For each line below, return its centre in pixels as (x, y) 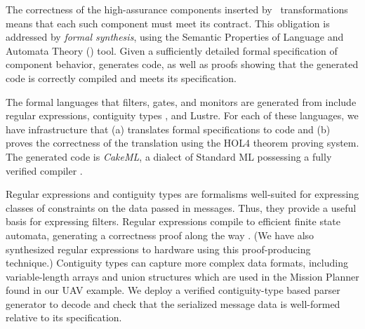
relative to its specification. (64, 317)
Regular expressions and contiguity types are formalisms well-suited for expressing (182, 194)
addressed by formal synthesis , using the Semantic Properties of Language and (175, 37)
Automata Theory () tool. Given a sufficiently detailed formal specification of (172, 50)
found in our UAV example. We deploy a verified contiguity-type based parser (173, 290)
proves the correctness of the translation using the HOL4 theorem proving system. (182, 143)
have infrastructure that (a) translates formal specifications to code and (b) (168, 129)
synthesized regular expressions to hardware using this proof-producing (158, 249)
